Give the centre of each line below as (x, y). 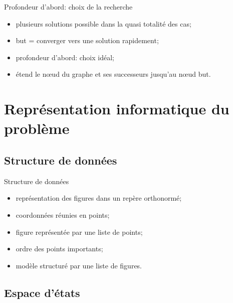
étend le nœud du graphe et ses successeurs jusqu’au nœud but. (113, 74)
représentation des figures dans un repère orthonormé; (99, 198)
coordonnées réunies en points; (63, 214)
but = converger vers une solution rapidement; (87, 40)
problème (37, 128)
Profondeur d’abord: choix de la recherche (68, 7)
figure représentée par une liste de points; (79, 232)
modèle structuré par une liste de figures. (79, 265)
